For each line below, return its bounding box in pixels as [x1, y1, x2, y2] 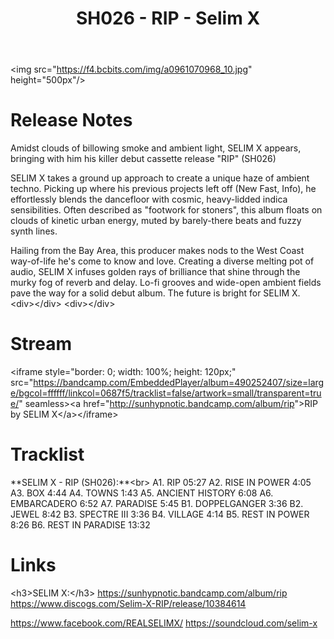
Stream [10, 333, 73, 356]
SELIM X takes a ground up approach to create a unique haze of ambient [10, 172, 310, 184]
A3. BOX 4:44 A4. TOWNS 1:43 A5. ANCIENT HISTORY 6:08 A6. [10, 487, 274, 499]
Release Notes [10, 109, 133, 132]
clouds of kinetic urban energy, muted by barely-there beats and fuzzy [10, 215, 302, 227]
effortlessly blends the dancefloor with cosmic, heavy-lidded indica [10, 193, 288, 206]
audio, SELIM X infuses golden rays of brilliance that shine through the [10, 266, 301, 278]
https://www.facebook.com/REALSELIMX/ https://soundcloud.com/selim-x [10, 617, 318, 629]
